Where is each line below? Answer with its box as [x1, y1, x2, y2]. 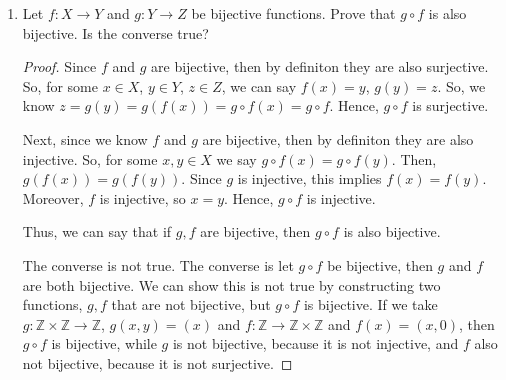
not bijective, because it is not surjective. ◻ [22, 352, 293, 373]
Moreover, [22, 187, 84, 208]
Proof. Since [22, 56, 97, 77]
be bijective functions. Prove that [191, 3, 396, 23]
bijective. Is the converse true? [22, 22, 209, 43]
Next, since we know [22, 128, 148, 149]
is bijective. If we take [303, 294, 438, 315]
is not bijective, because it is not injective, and [172, 333, 459, 354]
